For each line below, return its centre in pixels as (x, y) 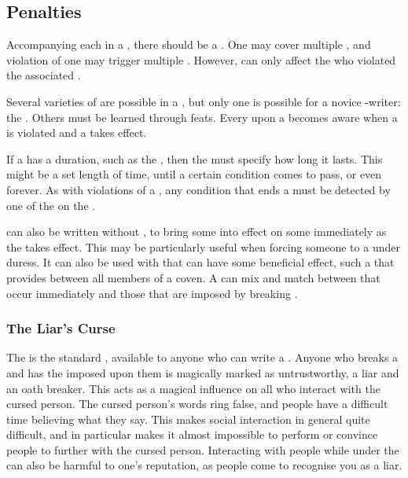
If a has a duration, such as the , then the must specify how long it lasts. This (195, 158)
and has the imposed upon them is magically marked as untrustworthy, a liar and (203, 372)
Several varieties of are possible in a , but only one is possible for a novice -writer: (204, 101)
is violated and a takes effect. (77, 132)
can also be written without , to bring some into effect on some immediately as (197, 232)
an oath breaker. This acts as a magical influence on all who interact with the (193, 388)
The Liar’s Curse (61, 328)
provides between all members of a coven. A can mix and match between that (193, 277)
